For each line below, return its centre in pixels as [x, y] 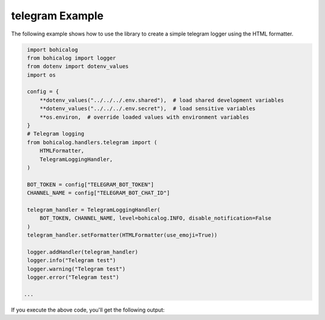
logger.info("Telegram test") [72, 260]
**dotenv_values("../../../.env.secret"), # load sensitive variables [147, 109]
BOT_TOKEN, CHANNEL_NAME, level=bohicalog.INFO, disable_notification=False [156, 218]
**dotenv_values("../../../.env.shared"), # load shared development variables [162, 100]
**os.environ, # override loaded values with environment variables [144, 117]
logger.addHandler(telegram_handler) [83, 252]
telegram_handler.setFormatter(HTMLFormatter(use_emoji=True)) [122, 235]
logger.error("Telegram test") [73, 278]
